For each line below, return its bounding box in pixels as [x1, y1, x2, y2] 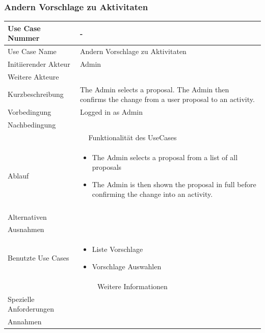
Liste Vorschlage [92, 244, 143, 254]
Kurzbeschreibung [8, 89, 64, 99]
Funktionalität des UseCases [88, 132, 177, 142]
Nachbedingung [8, 119, 56, 130]
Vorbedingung [8, 107, 51, 117]
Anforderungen [8, 303, 55, 314]
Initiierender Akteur [8, 59, 70, 69]
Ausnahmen [8, 224, 44, 235]
